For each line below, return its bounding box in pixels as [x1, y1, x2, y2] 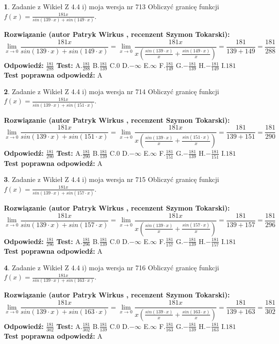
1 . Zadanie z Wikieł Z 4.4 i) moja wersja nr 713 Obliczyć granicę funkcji [4, 1, 219, 11]
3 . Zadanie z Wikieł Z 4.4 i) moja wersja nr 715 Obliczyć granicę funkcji [4, 174, 219, 184]
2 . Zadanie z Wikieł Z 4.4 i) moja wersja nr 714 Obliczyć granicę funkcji [4, 86, 219, 96]
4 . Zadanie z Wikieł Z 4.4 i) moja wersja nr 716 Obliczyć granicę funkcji [4, 262, 219, 272]
